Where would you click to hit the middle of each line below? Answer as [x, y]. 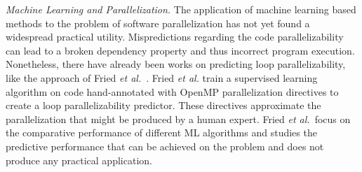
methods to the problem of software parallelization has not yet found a [158, 23]
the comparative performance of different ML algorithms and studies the [161, 132]
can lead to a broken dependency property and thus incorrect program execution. [180, 50]
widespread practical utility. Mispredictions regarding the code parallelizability [175, 37]
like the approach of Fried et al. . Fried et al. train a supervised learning [162, 77]
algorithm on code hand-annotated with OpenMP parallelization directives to [172, 91]
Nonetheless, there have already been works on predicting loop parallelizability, [176, 64]
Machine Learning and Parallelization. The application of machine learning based [181, 9]
